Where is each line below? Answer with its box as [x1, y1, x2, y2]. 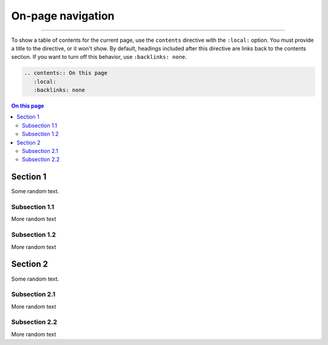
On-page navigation [11, 9, 115, 22]
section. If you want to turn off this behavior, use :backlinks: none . [11, 53, 187, 61]
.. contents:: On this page [24, 70, 108, 77]
